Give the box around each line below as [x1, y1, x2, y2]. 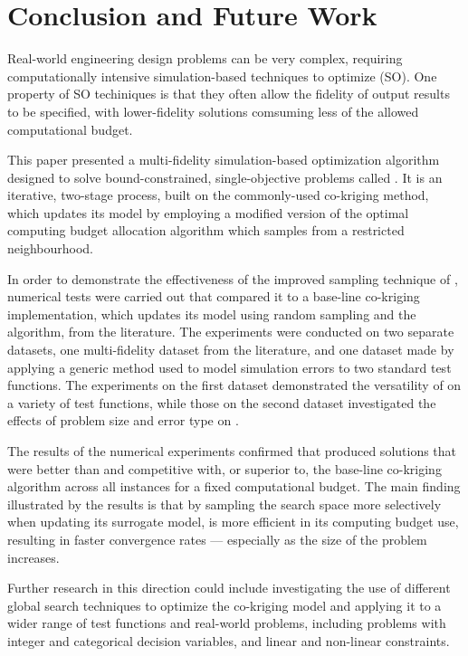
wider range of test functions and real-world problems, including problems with [7, 613, 446, 632]
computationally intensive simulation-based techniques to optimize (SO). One [7, 66, 437, 85]
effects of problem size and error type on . [7, 411, 239, 430]
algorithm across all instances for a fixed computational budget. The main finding [7, 477, 461, 496]
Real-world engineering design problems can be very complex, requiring [7, 49, 403, 68]
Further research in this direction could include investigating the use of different [7, 578, 451, 597]
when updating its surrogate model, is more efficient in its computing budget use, [7, 512, 459, 531]
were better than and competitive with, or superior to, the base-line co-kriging [7, 459, 442, 478]
